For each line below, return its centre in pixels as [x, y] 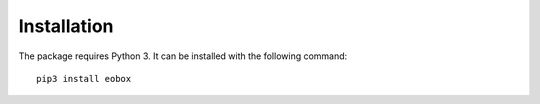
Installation [66, 26]
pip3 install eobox [84, 78]
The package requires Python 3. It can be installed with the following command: [183, 56]
